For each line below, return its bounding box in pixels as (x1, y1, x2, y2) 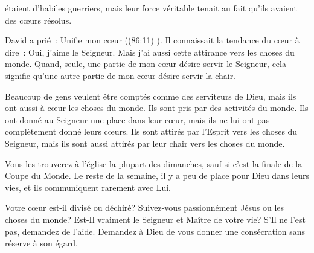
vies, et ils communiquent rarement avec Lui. (5, 181, 171, 193)
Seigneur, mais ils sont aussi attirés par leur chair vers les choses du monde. (5, 136, 285, 149)
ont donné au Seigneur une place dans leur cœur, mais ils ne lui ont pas (5, 113, 270, 126)
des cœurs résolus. (5, 13, 72, 26)
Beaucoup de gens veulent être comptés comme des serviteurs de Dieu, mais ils (5, 89, 296, 102)
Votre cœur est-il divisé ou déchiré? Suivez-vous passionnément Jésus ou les (5, 201, 284, 214)
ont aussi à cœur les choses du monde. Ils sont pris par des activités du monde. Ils (5, 101, 309, 114)
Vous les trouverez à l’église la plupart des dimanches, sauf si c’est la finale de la (5, 157, 303, 170)
